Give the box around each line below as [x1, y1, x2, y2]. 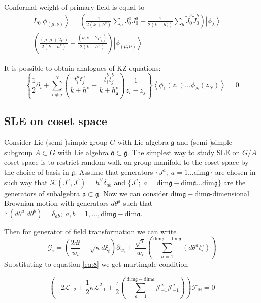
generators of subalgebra [4, 188, 80, 198]
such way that [4, 176, 48, 187]
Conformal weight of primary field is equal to [4, 2, 145, 12]
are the [223, 176, 246, 187]
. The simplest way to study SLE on [127, 146, 240, 157]
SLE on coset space [4, 113, 107, 129]
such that [123, 198, 153, 208]
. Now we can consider [99, 188, 169, 198]
